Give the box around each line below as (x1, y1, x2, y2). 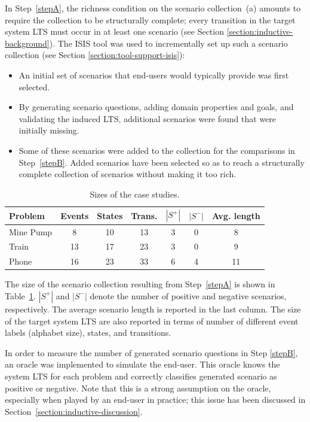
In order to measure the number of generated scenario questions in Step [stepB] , (5, 346, 298, 359)
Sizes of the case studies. (90, 187, 180, 200)
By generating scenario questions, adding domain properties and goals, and (19, 101, 294, 113)
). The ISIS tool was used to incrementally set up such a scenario (49, 37, 288, 49)
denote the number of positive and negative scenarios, (90, 289, 287, 302)
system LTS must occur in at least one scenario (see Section (5, 25, 224, 38)
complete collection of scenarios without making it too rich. (19, 168, 237, 180)
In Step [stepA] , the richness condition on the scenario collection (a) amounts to (5, 2, 301, 14)
